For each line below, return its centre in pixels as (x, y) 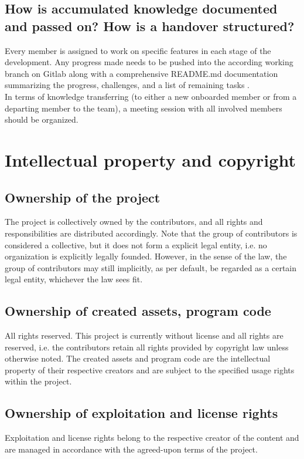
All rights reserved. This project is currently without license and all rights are (144, 335)
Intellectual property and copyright (150, 159)
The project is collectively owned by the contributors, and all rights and (134, 222)
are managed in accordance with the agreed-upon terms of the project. (131, 449)
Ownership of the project (83, 197)
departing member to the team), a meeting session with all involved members (144, 108)
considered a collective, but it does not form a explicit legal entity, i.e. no (136, 244)
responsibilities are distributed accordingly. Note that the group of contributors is (151, 233)
